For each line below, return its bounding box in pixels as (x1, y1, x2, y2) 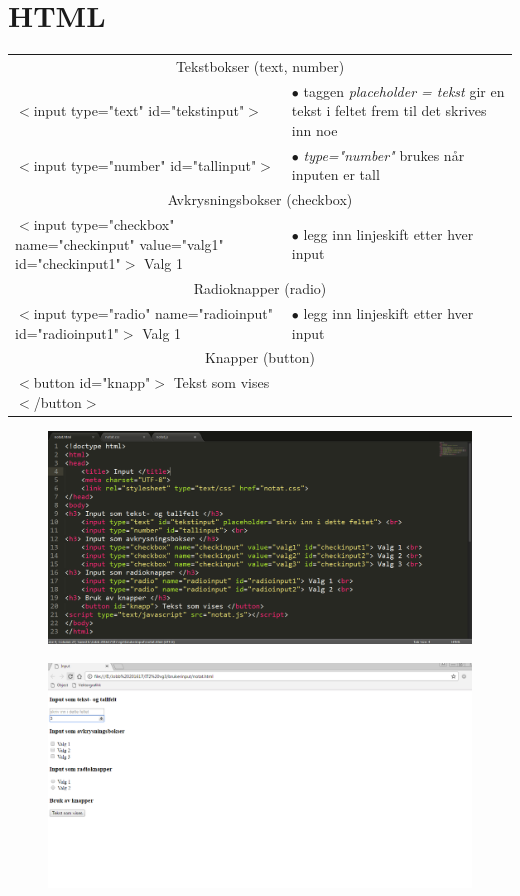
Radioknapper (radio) (193, 278, 327, 299)
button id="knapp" (33, 372, 151, 393)
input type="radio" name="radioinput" (33, 302, 273, 323)
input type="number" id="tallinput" (33, 154, 257, 175)
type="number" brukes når (303, 144, 465, 165)
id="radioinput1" (15, 322, 119, 343)
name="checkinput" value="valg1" (15, 233, 224, 254)
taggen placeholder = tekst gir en (303, 80, 505, 101)
